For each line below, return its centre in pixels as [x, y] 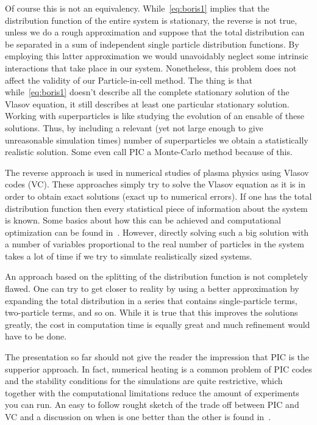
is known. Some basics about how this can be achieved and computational [143, 220]
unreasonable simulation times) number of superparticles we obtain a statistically [157, 140]
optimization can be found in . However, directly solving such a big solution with [157, 232]
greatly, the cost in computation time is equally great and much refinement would [158, 324]
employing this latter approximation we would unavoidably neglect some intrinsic [157, 56]
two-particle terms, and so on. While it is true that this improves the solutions [151, 312]
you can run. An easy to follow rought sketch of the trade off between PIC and [152, 405]
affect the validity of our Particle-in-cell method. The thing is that [129, 80]
